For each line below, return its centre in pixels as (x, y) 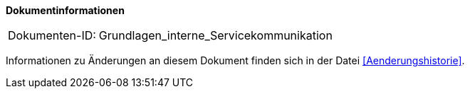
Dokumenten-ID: (52, 35)
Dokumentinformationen (65, 10)
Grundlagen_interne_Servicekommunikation (215, 35)
